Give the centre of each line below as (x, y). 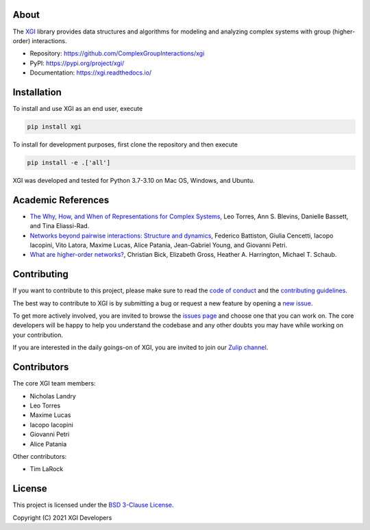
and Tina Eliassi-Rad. (60, 226)
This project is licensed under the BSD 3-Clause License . (93, 505)
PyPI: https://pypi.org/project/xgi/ (77, 63)
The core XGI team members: (54, 383)
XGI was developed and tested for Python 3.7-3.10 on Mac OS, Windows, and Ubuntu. (134, 180)
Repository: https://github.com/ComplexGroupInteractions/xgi (117, 53)
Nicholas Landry (53, 396)
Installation (37, 92)
